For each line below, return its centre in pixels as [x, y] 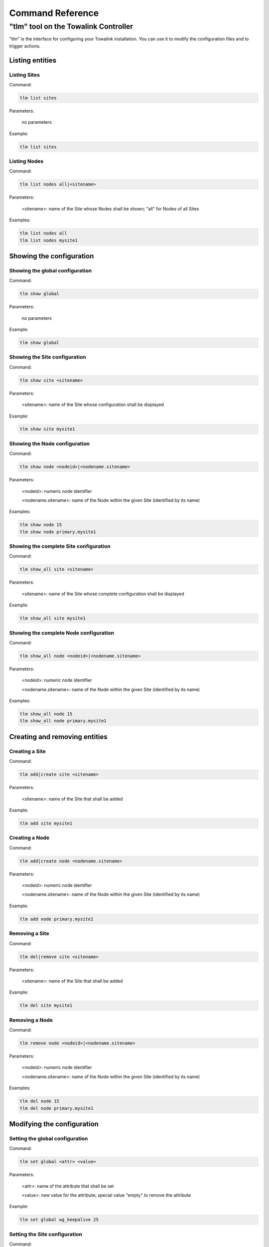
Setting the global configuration [49, 1138]
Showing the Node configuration [49, 443]
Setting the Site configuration [46, 1234]
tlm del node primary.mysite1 [57, 1108]
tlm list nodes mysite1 [49, 240]
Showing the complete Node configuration [62, 632]
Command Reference [54, 13]
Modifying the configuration [54, 1124]
